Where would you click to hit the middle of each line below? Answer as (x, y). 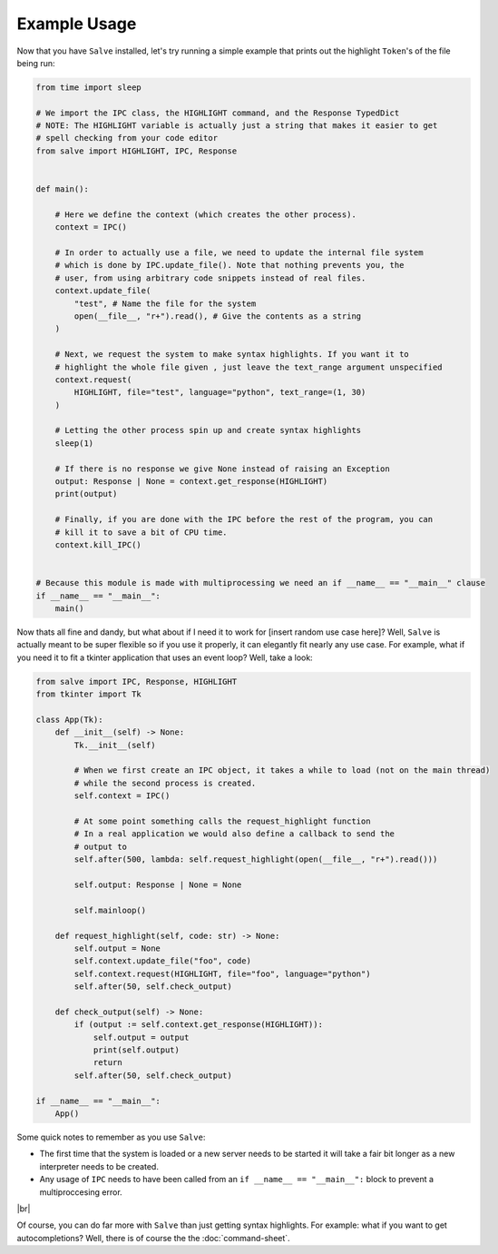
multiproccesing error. (81, 1192)
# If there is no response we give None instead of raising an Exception (222, 469)
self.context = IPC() (122, 796)
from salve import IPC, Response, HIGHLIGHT (137, 681)
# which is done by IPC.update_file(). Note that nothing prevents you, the (229, 265)
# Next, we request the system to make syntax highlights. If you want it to (232, 355)
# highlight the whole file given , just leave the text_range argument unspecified (249, 367)
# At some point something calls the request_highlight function (222, 821)
